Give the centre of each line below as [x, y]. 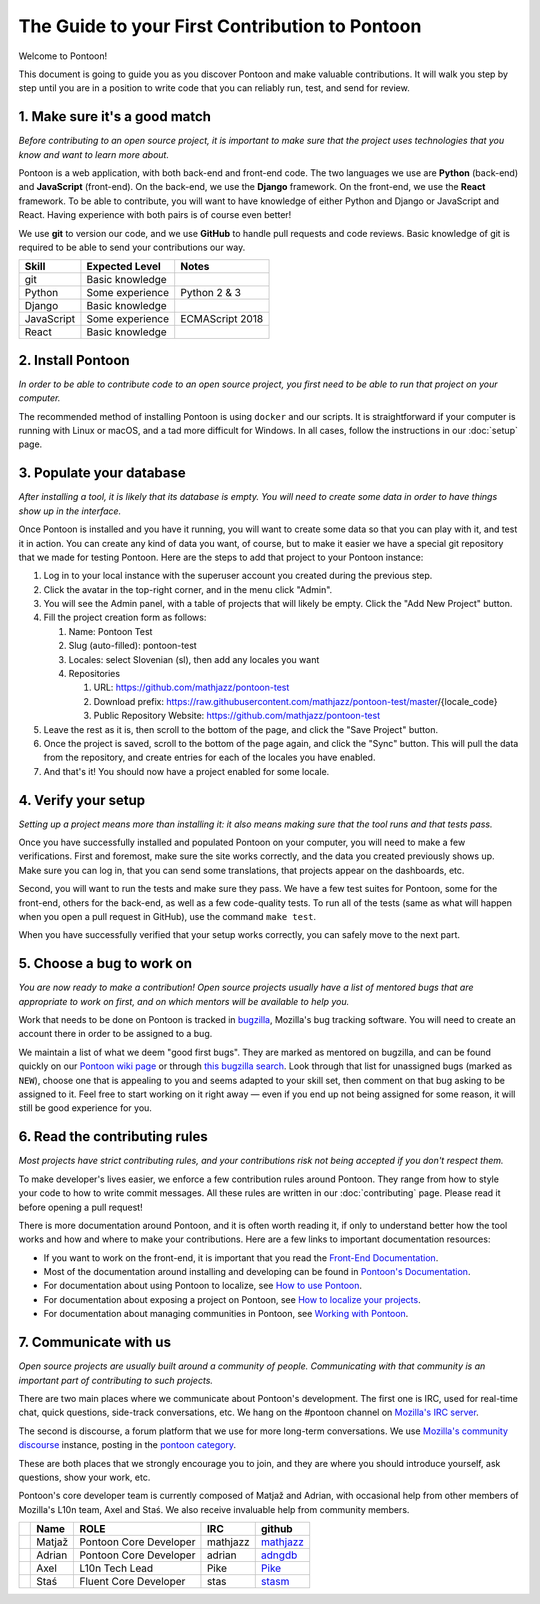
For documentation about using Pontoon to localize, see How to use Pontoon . [203, 1286]
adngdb [279, 1555]
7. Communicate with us [95, 1342]
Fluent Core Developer [132, 1582]
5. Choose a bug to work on [105, 963]
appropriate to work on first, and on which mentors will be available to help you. [184, 1001]
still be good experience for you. [85, 1108]
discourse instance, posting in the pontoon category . [127, 1445]
